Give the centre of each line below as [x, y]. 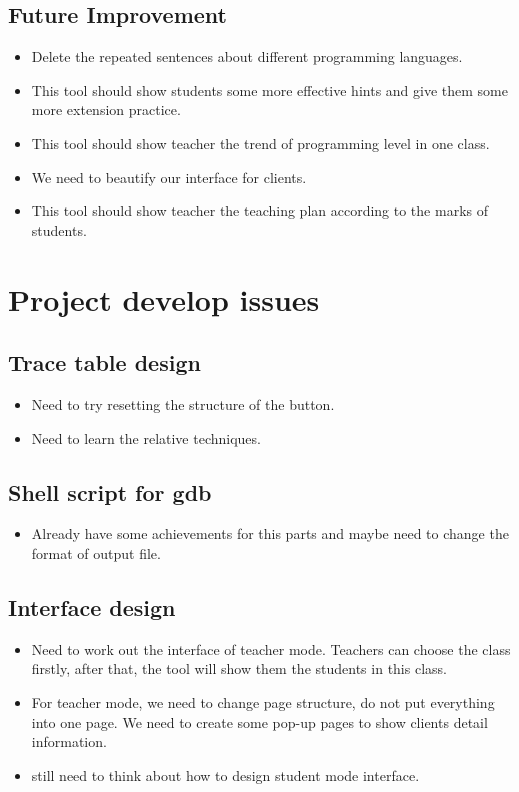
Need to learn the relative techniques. [146, 437]
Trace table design [104, 362]
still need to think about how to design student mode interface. [225, 774]
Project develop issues [164, 298]
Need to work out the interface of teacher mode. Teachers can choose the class [271, 648]
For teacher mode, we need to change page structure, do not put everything [263, 701]
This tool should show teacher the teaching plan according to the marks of [259, 210]
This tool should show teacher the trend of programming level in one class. [260, 142]
